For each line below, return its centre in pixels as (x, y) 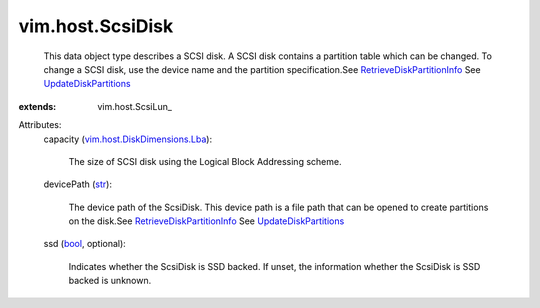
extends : (37, 106)
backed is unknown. (110, 281)
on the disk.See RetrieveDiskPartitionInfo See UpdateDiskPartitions (206, 221)
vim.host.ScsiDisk (96, 26)
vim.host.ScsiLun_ (134, 106)
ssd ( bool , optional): (85, 244)
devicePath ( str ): (77, 184)
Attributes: (40, 125)
